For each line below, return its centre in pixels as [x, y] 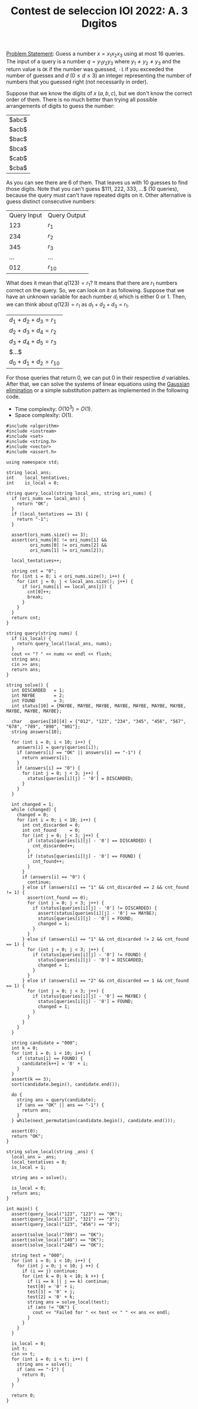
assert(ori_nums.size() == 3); [50, 535]
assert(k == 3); [31, 1080]
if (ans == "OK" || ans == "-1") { [61, 1105]
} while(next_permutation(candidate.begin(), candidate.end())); [94, 1121]
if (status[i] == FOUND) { [50, 1059]
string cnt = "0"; [34, 571]
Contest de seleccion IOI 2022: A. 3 [99, 11]
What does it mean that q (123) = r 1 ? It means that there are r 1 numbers [92, 284]
